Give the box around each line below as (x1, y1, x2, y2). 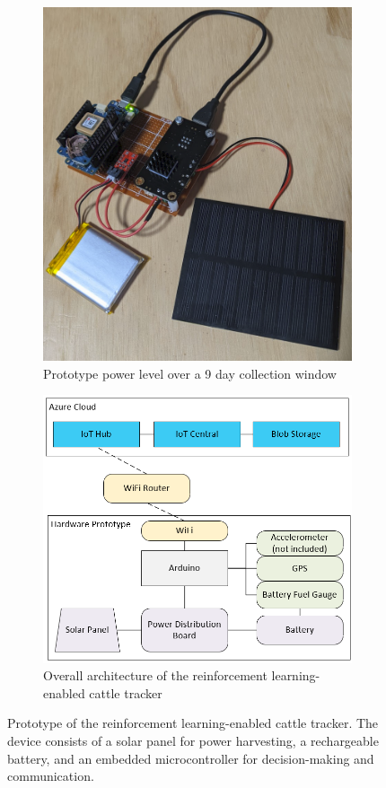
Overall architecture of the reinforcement (43, 666, 268, 685)
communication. (7, 766, 94, 785)
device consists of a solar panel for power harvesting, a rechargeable (7, 731, 379, 749)
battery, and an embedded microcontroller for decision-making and (7, 749, 374, 767)
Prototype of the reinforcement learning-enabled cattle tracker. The (7, 714, 379, 732)
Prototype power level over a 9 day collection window (43, 363, 337, 382)
